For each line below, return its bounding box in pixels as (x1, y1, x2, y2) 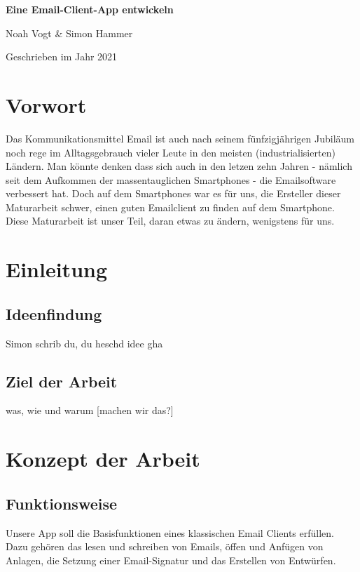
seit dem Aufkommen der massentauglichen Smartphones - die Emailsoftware (6, 172, 336, 187)
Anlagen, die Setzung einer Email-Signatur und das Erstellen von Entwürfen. (6, 552, 336, 567)
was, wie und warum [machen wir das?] (6, 403, 174, 418)
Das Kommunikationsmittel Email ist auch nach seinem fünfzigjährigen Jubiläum (6, 131, 354, 145)
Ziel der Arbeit (6, 370, 118, 392)
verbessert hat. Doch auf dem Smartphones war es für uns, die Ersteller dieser (6, 186, 341, 201)
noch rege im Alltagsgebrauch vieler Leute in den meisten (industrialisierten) (6, 145, 335, 159)
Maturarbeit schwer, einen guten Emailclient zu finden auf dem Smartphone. (6, 199, 335, 214)
